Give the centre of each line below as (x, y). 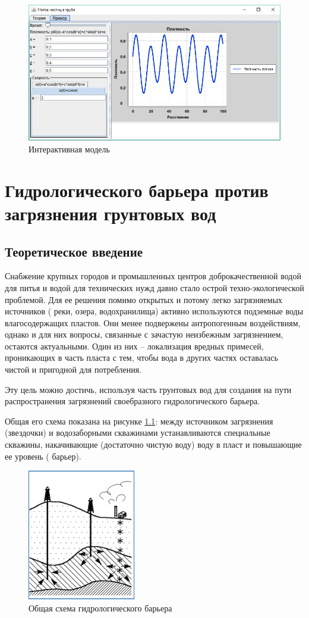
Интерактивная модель (69, 149)
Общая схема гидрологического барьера (100, 608)
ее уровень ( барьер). (43, 456)
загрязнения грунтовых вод (111, 213)
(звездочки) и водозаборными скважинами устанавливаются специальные (138, 433)
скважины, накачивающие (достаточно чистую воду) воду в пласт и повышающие (153, 444)
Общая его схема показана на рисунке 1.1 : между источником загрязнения (139, 421)
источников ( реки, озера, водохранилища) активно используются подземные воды (154, 311)
